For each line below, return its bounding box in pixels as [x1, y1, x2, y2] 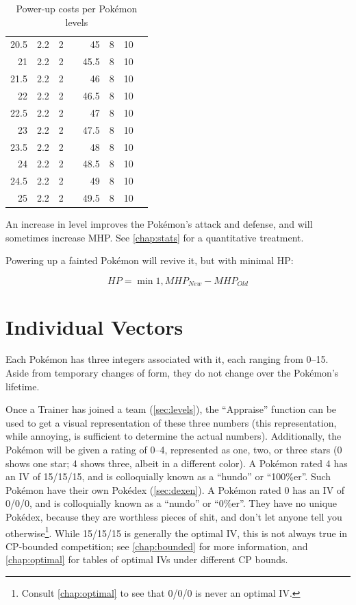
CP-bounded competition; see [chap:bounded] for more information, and [5, 538, 308, 553]
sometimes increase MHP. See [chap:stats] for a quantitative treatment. [5, 230, 304, 244]
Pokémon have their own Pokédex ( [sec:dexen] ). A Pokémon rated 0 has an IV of [5, 482, 345, 497]
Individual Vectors [5, 312, 183, 340]
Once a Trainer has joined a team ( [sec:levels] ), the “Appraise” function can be [5, 402, 337, 416]
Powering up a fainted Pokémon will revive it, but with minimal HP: [5, 253, 294, 268]
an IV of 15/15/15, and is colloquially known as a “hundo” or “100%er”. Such [5, 469, 331, 484]
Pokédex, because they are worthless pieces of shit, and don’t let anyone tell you [5, 510, 342, 524]
